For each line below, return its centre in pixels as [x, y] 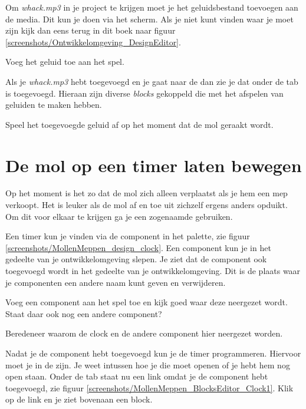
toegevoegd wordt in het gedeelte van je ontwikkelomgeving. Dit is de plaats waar [153, 271]
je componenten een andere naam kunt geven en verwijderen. [116, 282]
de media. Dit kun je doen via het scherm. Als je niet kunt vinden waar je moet [149, 19]
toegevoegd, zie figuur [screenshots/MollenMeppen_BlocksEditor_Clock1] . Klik [149, 387]
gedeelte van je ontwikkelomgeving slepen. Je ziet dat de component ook [136, 259]
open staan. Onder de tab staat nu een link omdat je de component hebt [137, 376]
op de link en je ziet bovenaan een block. [79, 399]
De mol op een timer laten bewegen [154, 165]
